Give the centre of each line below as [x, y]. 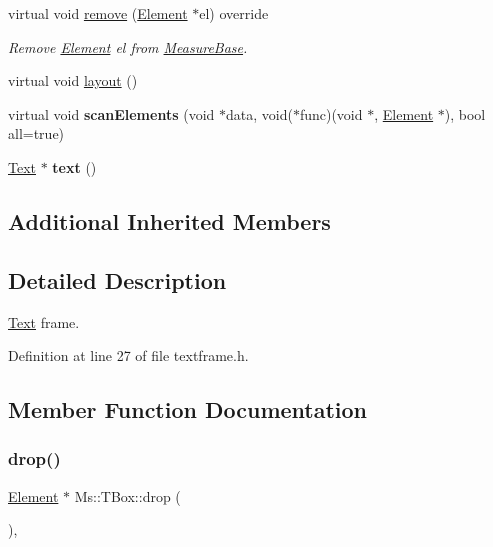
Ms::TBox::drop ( [127, 495]
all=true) [36, 133]
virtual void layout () [73, 80]
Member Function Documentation [188, 409]
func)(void [331, 113]
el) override [234, 13]
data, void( [259, 113]
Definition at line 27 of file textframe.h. [128, 355]
